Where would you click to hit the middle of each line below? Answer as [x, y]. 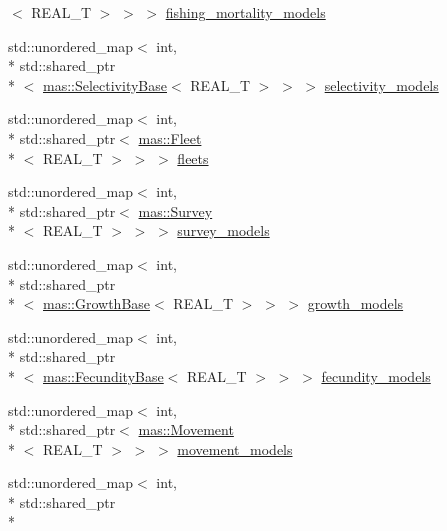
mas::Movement [186, 429]
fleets [193, 157]
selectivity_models [381, 84]
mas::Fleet [170, 137]
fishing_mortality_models [245, 12]
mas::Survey [175, 210]
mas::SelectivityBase [105, 84]
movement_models [235, 448]
